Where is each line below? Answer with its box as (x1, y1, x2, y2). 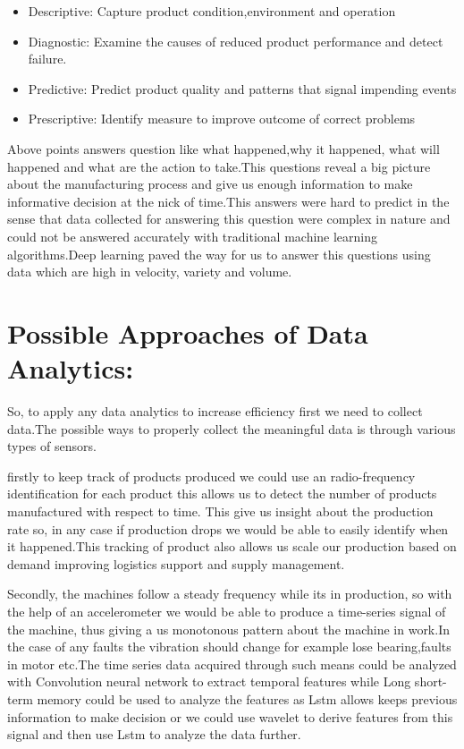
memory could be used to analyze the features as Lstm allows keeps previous (37, 689, 458, 708)
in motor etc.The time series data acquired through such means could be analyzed (7, 654, 457, 673)
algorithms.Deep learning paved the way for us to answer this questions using (7, 244, 431, 263)
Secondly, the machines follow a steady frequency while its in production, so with (7, 584, 452, 603)
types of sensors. (7, 437, 97, 455)
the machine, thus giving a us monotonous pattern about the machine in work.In (7, 619, 450, 638)
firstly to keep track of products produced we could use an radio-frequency (7, 466, 416, 485)
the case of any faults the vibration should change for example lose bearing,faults (7, 637, 451, 656)
